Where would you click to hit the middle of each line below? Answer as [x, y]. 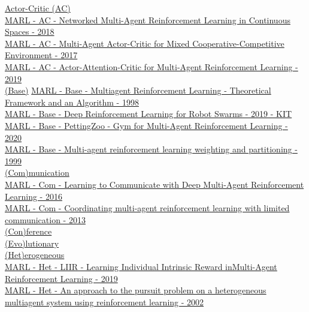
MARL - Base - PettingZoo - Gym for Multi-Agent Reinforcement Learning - [146, 125]
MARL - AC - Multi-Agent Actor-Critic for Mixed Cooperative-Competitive [145, 43]
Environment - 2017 [41, 55]
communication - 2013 [45, 219]
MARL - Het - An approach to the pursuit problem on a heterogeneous [136, 290]
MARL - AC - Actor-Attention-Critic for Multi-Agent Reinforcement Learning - [152, 66]
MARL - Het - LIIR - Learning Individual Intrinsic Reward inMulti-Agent [141, 267]
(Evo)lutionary [32, 243]
